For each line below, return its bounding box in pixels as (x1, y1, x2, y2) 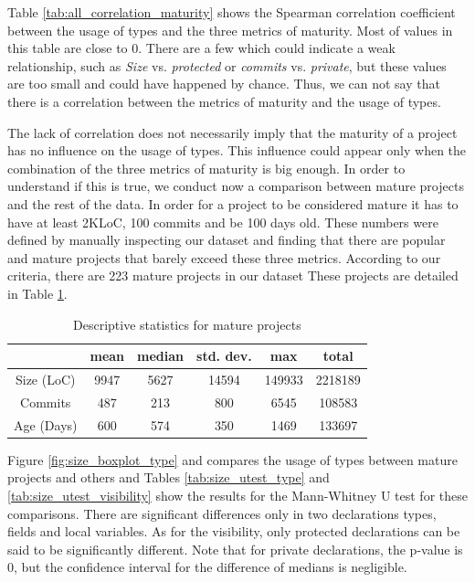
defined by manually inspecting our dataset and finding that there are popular (7, 230, 446, 249)
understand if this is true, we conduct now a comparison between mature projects (7, 176, 464, 196)
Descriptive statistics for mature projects (73, 314, 301, 333)
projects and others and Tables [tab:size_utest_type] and (7, 468, 330, 487)
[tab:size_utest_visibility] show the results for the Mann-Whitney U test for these (7, 485, 468, 504)
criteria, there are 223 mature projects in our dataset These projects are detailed (7, 266, 459, 285)
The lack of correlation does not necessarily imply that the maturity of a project (7, 122, 458, 142)
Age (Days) (14, 415, 78, 434)
